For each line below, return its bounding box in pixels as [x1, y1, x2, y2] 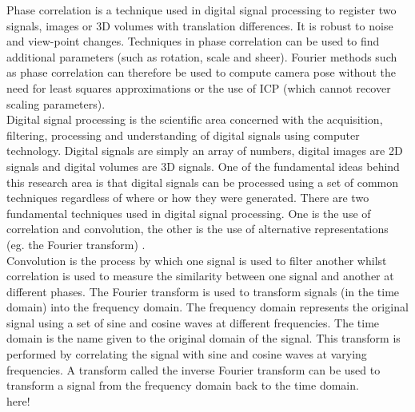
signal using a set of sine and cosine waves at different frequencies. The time [6, 314, 380, 331]
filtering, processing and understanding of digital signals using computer [6, 126, 360, 143]
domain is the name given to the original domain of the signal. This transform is [6, 330, 401, 347]
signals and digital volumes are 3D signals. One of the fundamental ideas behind [6, 157, 400, 174]
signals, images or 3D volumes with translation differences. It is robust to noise [6, 17, 393, 34]
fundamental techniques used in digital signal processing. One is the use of [6, 204, 371, 221]
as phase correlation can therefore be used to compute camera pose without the [6, 64, 396, 81]
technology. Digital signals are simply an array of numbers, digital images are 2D [6, 142, 403, 159]
